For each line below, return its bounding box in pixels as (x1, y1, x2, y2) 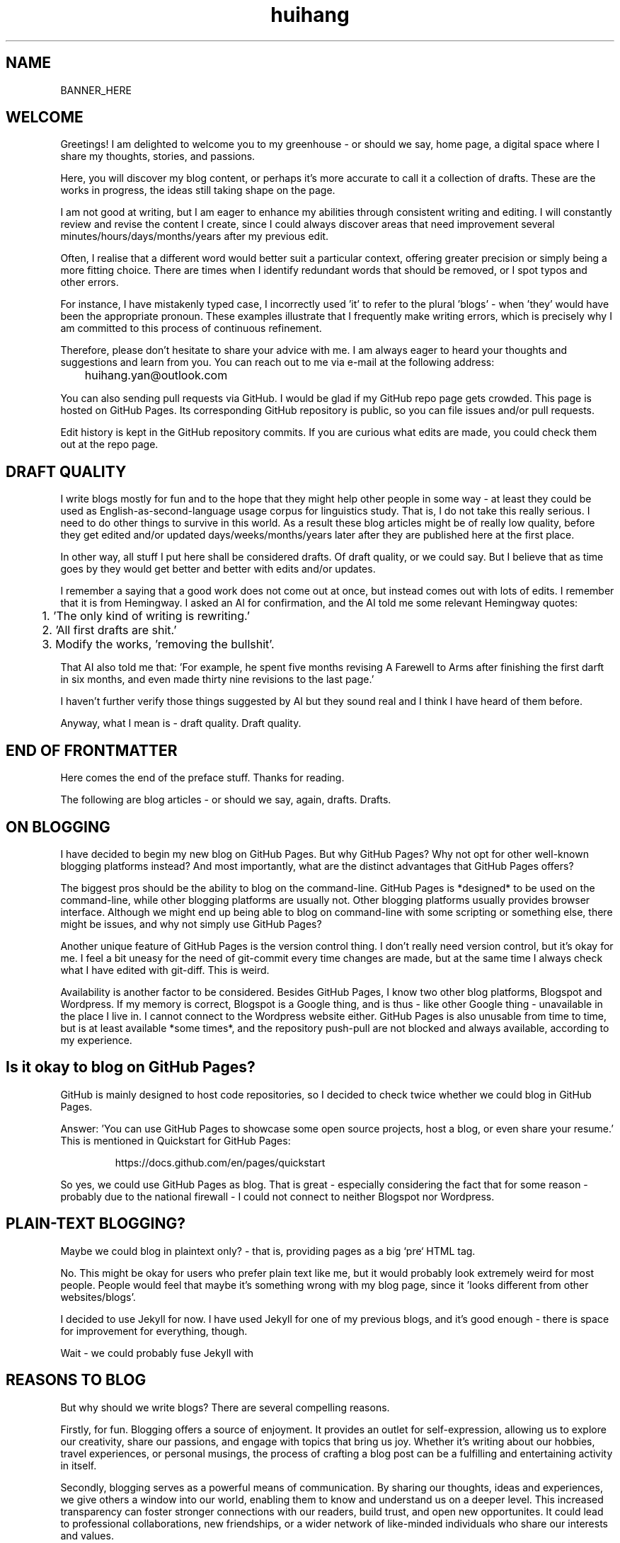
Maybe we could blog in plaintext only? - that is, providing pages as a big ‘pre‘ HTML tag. (60, 1244, 476, 1257)
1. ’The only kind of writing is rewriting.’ (42, 609, 250, 624)
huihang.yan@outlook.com (84, 368, 228, 383)
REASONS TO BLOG (6, 1371, 147, 1389)
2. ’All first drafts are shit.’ (42, 623, 177, 638)
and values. (60, 1529, 114, 1542)
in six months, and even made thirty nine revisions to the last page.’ (60, 673, 374, 686)
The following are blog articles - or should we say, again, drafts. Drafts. (60, 793, 391, 806)
